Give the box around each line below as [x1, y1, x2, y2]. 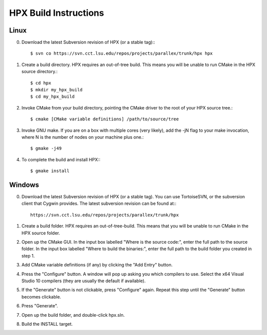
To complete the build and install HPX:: [21, 156, 101, 162]
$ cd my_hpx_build [30, 94, 75, 100]
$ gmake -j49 [30, 146, 62, 151]
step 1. [21, 253, 35, 259]
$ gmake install [30, 168, 70, 174]
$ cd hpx [30, 80, 51, 86]
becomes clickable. [21, 294, 61, 299]
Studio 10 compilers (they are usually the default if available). [21, 278, 146, 284]
